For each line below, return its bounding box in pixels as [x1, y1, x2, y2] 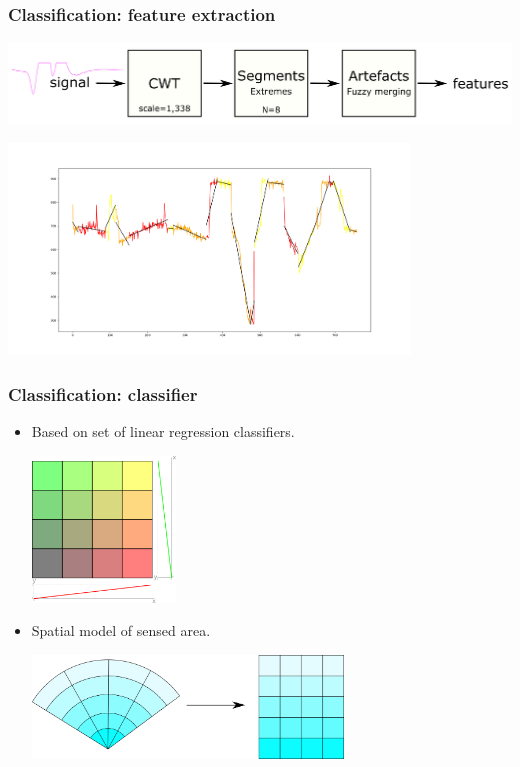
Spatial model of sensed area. [31, 620, 211, 641]
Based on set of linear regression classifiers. [31, 420, 295, 441]
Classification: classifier [8, 381, 198, 406]
